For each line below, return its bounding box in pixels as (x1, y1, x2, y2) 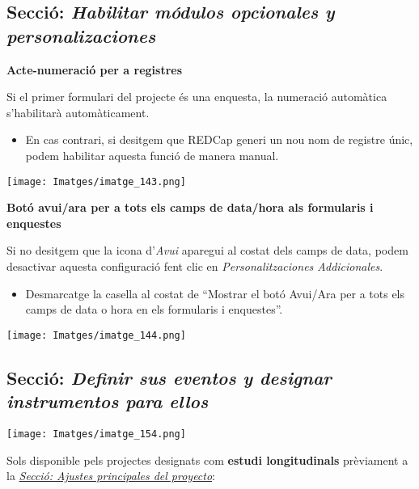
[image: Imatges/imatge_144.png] (6, 329, 186, 341)
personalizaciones (6, 23, 156, 48)
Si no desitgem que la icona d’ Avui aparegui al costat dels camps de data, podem (6, 242, 408, 259)
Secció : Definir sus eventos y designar (6, 365, 332, 390)
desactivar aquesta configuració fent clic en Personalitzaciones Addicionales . (6, 258, 383, 274)
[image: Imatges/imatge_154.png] (6, 428, 186, 441)
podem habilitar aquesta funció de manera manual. (25, 146, 279, 163)
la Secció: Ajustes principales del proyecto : (6, 467, 216, 484)
